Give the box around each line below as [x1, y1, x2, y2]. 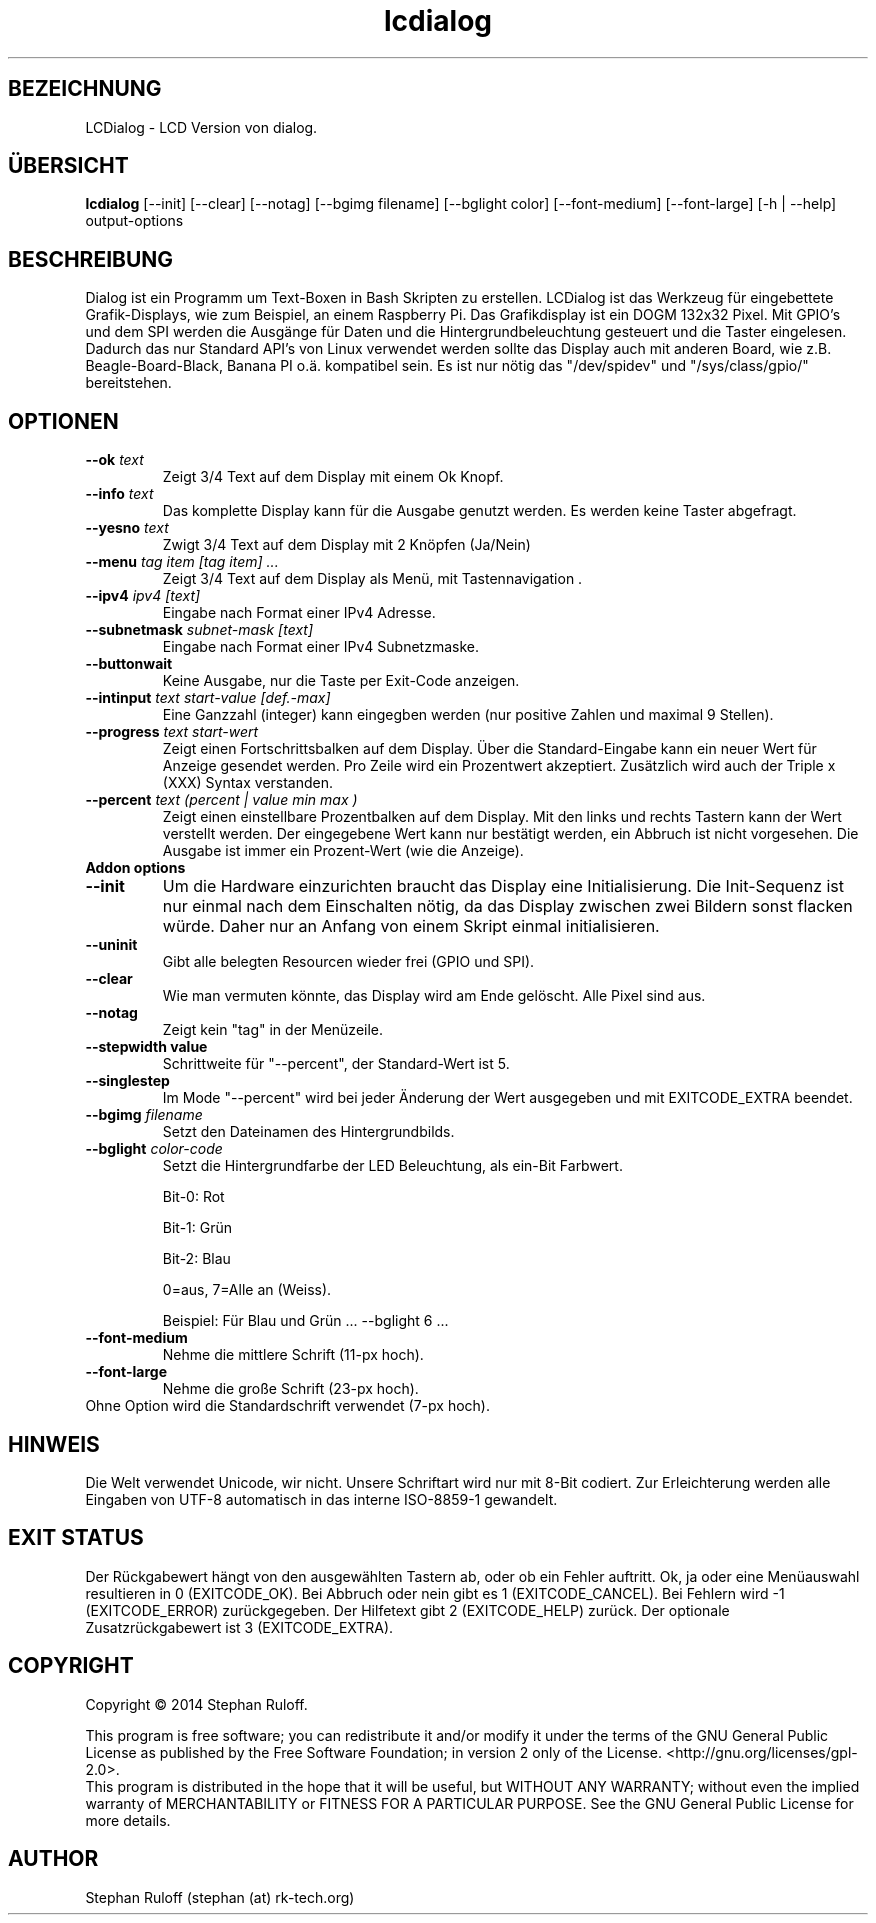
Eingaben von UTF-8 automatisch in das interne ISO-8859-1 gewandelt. [85, 1490, 558, 1508]
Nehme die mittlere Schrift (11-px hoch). [162, 1346, 424, 1364]
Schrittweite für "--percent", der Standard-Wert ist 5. [162, 1055, 510, 1073]
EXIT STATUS [8, 1525, 144, 1551]
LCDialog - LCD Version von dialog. [85, 118, 318, 136]
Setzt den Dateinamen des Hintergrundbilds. [162, 1123, 455, 1141]
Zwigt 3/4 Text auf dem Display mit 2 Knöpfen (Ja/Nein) [162, 536, 531, 554]
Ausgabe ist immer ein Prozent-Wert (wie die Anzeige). [162, 842, 524, 860]
